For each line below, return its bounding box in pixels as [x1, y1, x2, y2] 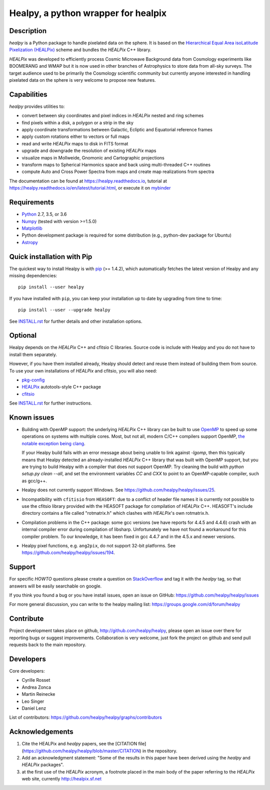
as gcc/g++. [21, 478, 47, 484]
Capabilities [9, 90, 47, 99]
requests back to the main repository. [9, 642, 86, 648]
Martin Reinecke [21, 691, 55, 697]
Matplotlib [21, 225, 42, 231]
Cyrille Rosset [21, 677, 50, 683]
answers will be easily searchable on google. [9, 583, 102, 589]
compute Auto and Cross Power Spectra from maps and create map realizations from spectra [21, 168, 214, 175]
